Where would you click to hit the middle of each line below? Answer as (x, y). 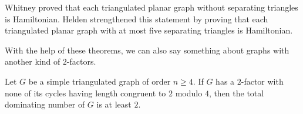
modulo (189, 93)
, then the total (236, 93)
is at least (114, 104)
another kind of (33, 61)
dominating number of (45, 104)
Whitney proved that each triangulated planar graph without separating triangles (151, 7)
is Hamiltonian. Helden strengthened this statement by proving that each (137, 19)
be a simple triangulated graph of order (100, 81)
